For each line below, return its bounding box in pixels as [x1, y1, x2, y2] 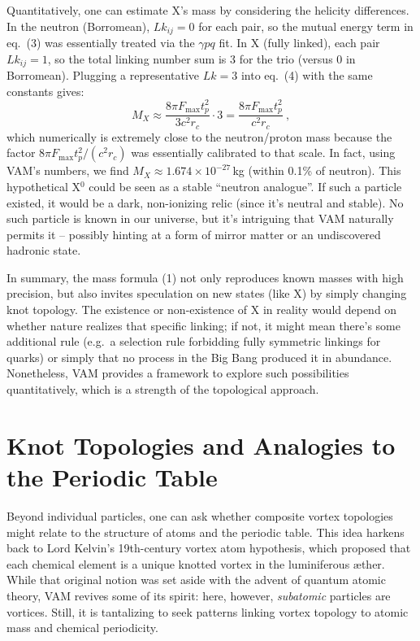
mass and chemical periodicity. [6, 619, 158, 636]
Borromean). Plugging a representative [6, 67, 200, 84]
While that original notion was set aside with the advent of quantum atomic [6, 571, 386, 588]
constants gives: [6, 82, 84, 99]
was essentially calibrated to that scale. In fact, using [131, 144, 396, 161]
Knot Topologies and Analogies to [6, 428, 396, 461]
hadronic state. [6, 242, 81, 259]
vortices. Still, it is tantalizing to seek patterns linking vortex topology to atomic [6, 603, 409, 620]
